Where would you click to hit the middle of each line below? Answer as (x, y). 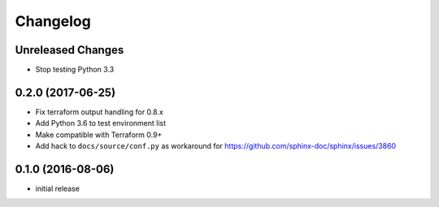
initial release (58, 189)
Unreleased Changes (70, 50)
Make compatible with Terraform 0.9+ (99, 135)
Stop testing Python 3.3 (75, 70)
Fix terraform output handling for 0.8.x (100, 112)
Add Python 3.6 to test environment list (101, 123)
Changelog (53, 21)
